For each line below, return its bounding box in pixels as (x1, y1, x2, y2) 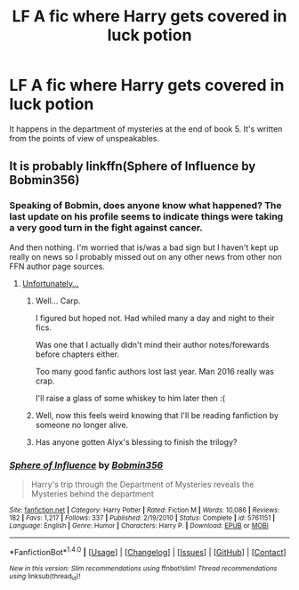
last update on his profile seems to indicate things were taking (9, 211, 284, 223)
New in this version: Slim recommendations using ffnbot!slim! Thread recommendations (9, 563, 278, 573)
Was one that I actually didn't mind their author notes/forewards (35, 339, 270, 350)
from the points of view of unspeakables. (9, 133, 160, 143)
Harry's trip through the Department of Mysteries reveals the (30, 479, 255, 489)
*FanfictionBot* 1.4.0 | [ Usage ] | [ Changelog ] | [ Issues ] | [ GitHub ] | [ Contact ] (9, 545, 287, 557)
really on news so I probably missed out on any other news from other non (9, 251, 282, 262)
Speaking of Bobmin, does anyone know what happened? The (9, 199, 282, 212)
